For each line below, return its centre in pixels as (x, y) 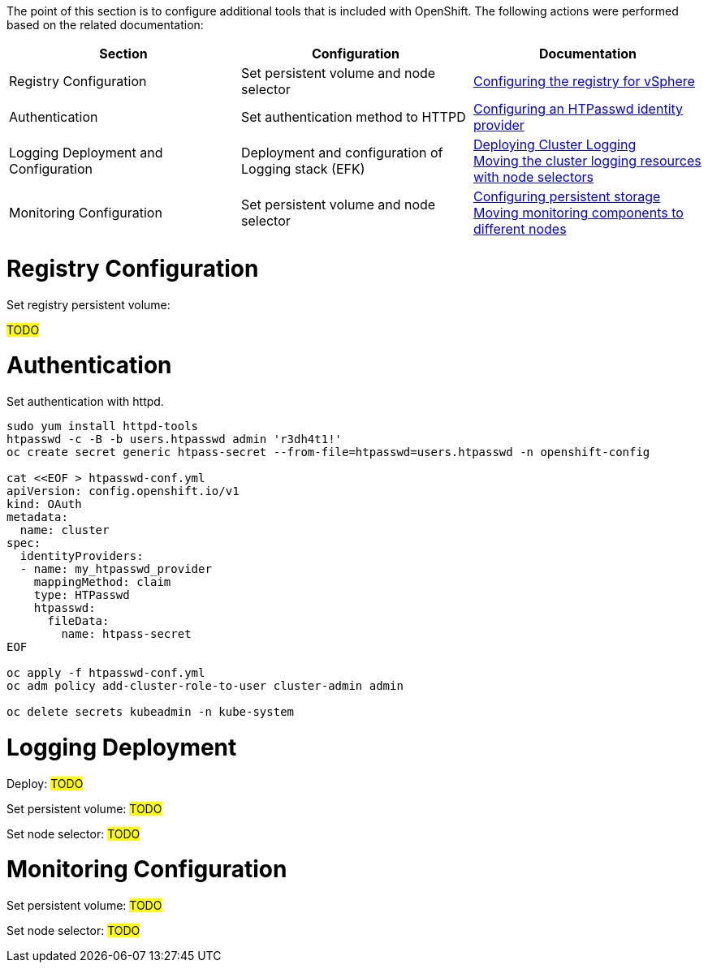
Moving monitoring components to (578, 213)
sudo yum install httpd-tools (103, 426)
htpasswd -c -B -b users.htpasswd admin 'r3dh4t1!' (175, 439)
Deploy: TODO (45, 783)
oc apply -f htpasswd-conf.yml (106, 673)
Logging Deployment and (86, 153)
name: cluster (65, 530)
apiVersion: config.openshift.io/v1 (123, 491)
